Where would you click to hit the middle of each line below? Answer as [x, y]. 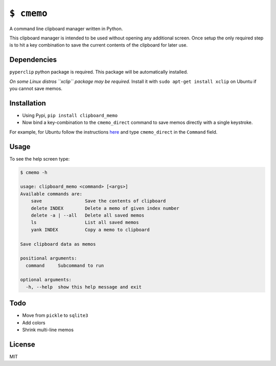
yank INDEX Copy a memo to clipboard [90, 230]
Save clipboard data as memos [58, 244]
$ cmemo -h [34, 172]
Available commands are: [51, 194]
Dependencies [33, 60]
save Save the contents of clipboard [98, 201]
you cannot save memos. [36, 89]
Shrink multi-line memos [48, 330]
